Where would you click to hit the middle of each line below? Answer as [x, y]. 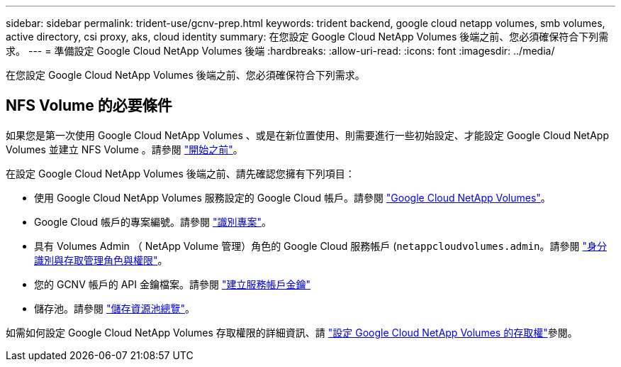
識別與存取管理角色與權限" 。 [101, 260]
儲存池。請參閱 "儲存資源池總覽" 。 [114, 308]
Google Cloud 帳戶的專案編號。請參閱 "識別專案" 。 [153, 221]
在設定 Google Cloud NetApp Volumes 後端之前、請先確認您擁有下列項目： [180, 173]
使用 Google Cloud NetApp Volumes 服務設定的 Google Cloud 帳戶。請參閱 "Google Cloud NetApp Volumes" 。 [292, 197]
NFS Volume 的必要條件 [89, 106]
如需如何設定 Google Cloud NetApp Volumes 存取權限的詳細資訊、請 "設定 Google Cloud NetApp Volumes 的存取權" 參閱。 [292, 332]
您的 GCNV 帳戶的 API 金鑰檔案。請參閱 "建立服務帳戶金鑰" [172, 284]
